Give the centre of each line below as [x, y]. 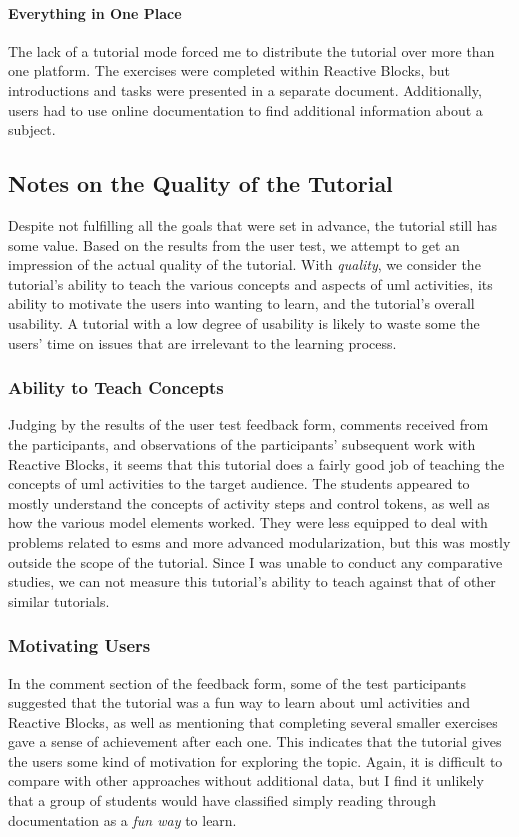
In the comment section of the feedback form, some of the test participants [237, 682]
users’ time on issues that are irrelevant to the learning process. [202, 342]
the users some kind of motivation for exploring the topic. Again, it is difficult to [255, 760]
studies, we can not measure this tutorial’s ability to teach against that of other [252, 581]
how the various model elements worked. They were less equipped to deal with [248, 522]
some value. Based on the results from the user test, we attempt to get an [234, 244]
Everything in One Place [95, 12]
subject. [32, 129]
